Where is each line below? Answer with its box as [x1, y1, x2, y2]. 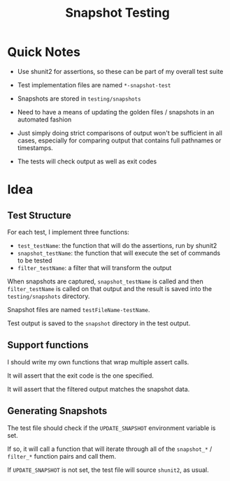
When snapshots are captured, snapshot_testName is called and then [7, 277, 204, 286]
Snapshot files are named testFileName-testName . [7, 305, 150, 313]
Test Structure [7, 209, 72, 221]
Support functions [7, 339, 89, 351]
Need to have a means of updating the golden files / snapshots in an [17, 108, 215, 116]
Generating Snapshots [7, 405, 108, 417]
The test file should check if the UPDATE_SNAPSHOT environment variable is [7, 424, 216, 432]
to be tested [17, 256, 52, 265]
